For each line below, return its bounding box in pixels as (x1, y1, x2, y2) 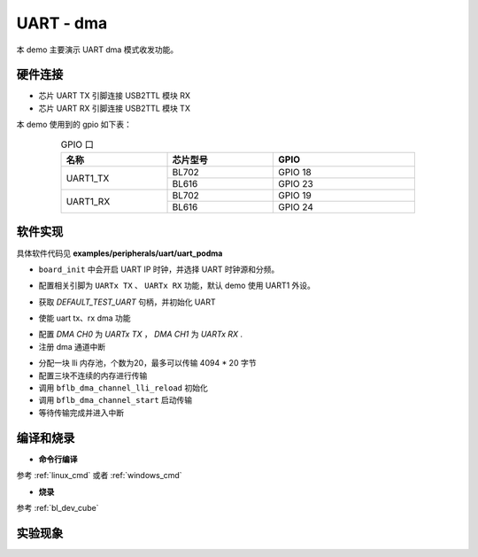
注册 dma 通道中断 (38, 341, 106, 352)
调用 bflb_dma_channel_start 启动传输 (38, 395, 193, 406)
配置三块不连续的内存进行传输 (38, 370, 148, 381)
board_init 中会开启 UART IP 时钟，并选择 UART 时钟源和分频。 (38, 264, 280, 275)
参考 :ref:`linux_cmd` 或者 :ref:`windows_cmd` (16, 470, 182, 481)
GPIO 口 (60, 138, 95, 151)
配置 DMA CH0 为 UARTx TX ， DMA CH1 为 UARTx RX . (38, 329, 243, 340)
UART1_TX (66, 172, 110, 184)
